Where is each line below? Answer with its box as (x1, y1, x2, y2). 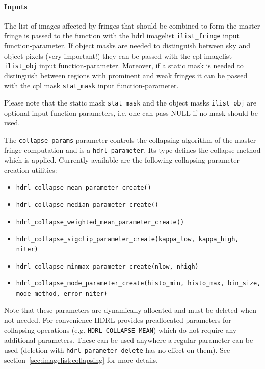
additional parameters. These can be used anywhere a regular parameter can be (4, 334, 253, 345)
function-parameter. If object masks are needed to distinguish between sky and (4, 40, 251, 51)
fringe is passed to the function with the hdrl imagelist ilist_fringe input (4, 30, 240, 41)
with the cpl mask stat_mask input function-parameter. (4, 80, 179, 91)
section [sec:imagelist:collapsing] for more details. (4, 354, 158, 365)
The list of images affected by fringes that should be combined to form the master (4, 20, 260, 31)
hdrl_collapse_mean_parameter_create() (16, 184, 151, 192)
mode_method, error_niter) (16, 290, 108, 298)
